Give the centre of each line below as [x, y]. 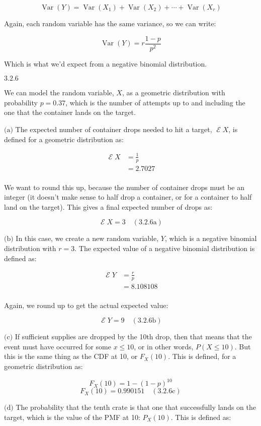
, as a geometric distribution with [173, 93]
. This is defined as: [201, 417]
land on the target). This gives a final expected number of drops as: [108, 206]
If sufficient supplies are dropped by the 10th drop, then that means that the [133, 337]
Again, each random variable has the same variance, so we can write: [110, 23]
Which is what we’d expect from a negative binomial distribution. [106, 63]
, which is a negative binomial [211, 238]
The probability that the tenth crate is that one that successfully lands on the [136, 407]
